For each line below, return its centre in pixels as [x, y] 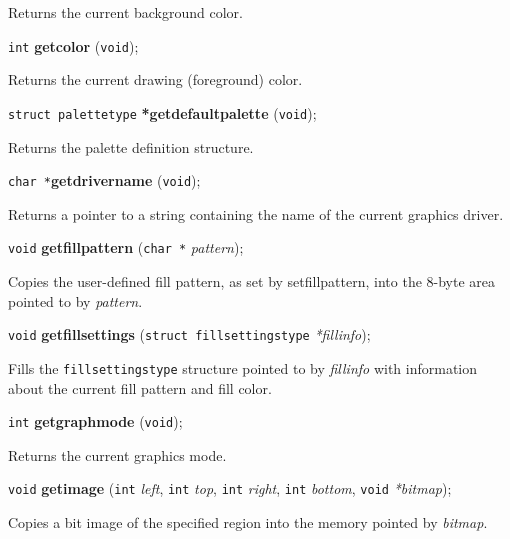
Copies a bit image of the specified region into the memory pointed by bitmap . [248, 522]
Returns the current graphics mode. [117, 454]
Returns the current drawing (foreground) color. [155, 79]
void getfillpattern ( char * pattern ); [126, 247]
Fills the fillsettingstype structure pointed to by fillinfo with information [243, 367]
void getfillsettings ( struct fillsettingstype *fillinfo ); [189, 334]
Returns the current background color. [125, 12]
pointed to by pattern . [75, 300]
